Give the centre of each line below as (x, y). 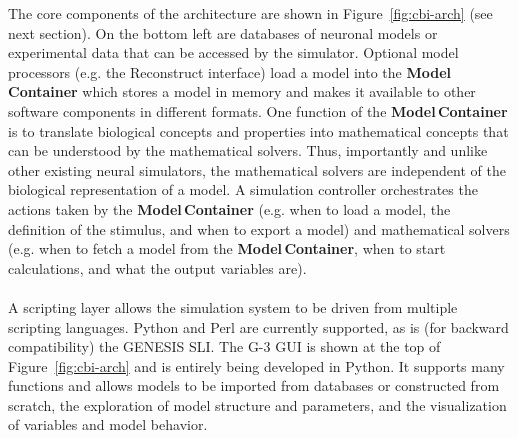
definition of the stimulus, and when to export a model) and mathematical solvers (259, 228)
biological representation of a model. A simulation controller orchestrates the (243, 189)
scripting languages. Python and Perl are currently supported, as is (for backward (258, 326)
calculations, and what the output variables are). (157, 267)
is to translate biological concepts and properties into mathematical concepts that (258, 130)
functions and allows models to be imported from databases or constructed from (254, 385)
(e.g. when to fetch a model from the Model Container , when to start (227, 248)
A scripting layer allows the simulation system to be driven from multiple (233, 306)
